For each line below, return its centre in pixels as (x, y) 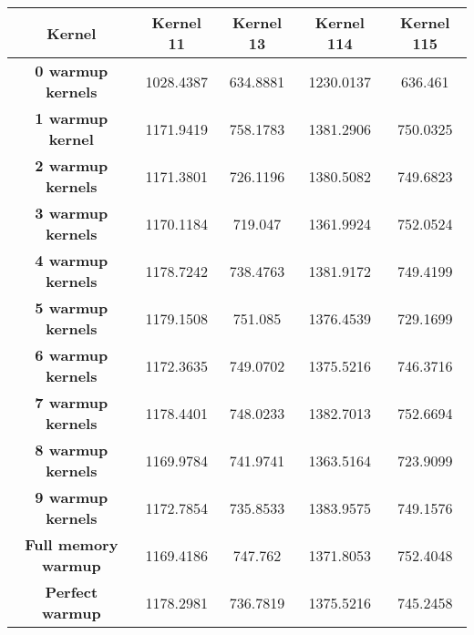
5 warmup (72, 307)
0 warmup (72, 71)
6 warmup (72, 355)
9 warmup (72, 497)
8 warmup (72, 450)
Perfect (72, 592)
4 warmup (72, 260)
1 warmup (72, 118)
